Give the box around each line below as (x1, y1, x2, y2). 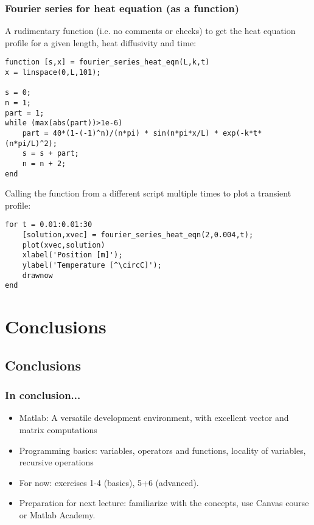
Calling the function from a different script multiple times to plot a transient (5, 187, 291, 200)
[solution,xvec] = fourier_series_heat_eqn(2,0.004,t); (22, 231, 254, 240)
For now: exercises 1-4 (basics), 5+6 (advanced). (19, 476, 199, 488)
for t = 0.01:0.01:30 (5, 220, 92, 229)
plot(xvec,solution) (22, 240, 105, 249)
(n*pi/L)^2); (5, 139, 57, 148)
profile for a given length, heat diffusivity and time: (5, 36, 197, 49)
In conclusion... (5, 388, 81, 403)
